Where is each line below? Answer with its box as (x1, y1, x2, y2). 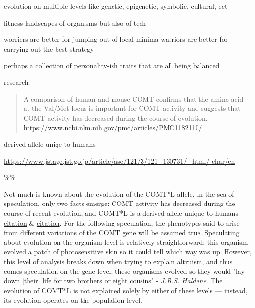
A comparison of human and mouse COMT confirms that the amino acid (23, 93, 244, 103)
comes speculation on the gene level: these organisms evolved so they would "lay (4, 266, 245, 276)
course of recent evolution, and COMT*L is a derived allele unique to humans (4, 207, 238, 218)
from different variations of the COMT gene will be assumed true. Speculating (4, 227, 240, 238)
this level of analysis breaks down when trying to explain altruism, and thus (4, 256, 233, 266)
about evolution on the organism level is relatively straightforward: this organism (4, 237, 248, 247)
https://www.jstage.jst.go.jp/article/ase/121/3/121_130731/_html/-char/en (4, 155, 235, 166)
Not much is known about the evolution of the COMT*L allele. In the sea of (4, 188, 234, 199)
